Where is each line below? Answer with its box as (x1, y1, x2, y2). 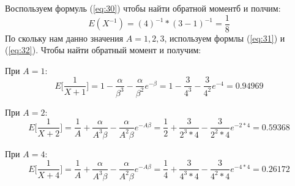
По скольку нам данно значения (5, 31, 124, 44)
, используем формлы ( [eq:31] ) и (164, 31, 285, 44)
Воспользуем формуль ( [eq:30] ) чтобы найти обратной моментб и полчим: (5, 2, 281, 14)
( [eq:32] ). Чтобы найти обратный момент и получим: (5, 43, 201, 56)
